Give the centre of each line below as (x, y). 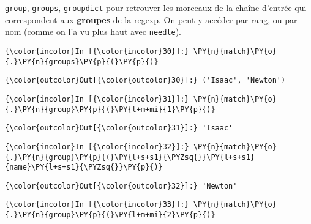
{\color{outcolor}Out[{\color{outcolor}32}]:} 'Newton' (121, 186)
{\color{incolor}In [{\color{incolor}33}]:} (97, 205)
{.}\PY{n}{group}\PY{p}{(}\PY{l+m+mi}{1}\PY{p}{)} (110, 109)
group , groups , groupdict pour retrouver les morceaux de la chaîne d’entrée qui (156, 7)
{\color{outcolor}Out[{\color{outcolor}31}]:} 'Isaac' (119, 128)
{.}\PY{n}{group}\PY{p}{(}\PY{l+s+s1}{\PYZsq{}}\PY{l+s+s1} (130, 157)
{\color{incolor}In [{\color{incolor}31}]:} (97, 99)
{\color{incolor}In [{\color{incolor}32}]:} (97, 147)
